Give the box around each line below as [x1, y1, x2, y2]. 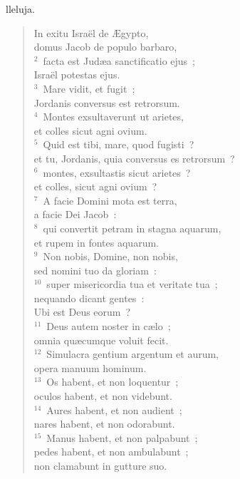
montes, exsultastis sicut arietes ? [43, 165, 191, 180]
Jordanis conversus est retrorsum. [33, 95, 180, 110]
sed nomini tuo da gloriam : [33, 262, 157, 277]
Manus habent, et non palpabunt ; [46, 430, 198, 445]
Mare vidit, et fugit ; [43, 81, 135, 96]
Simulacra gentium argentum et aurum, [46, 346, 219, 361]
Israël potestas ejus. [33, 67, 120, 82]
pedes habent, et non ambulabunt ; [33, 444, 189, 459]
